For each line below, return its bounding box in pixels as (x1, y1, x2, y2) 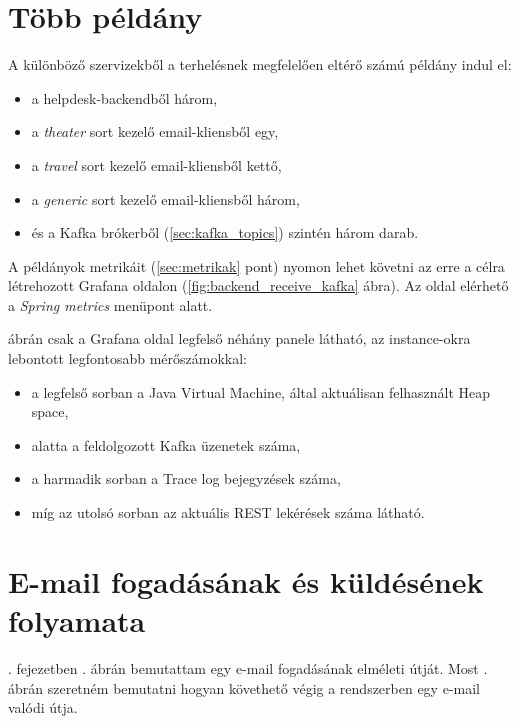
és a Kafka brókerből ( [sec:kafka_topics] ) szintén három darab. (31, 222, 419, 243)
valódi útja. (8, 697, 78, 718)
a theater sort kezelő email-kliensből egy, (31, 121, 279, 142)
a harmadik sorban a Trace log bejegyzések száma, (31, 468, 341, 489)
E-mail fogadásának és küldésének (8, 560, 484, 601)
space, (31, 401, 69, 422)
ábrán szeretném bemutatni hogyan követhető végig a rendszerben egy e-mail (8, 677, 480, 698)
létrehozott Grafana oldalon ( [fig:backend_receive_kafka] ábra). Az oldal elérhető (8, 275, 509, 296)
